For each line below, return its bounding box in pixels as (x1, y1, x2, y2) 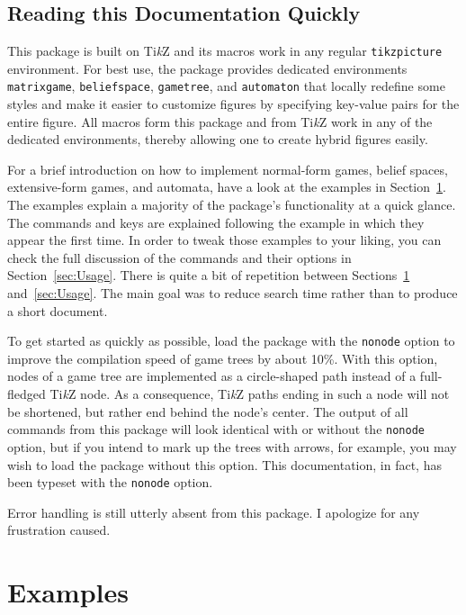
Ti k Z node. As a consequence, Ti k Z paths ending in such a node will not (49, 384, 450, 403)
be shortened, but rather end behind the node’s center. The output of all (7, 402, 408, 421)
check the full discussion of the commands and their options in (7, 248, 352, 267)
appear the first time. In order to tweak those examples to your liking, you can (7, 231, 442, 249)
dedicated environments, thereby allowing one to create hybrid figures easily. (7, 130, 428, 149)
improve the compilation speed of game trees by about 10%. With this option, (7, 348, 438, 367)
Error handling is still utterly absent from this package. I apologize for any (7, 502, 420, 521)
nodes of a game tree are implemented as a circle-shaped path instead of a (7, 366, 417, 385)
